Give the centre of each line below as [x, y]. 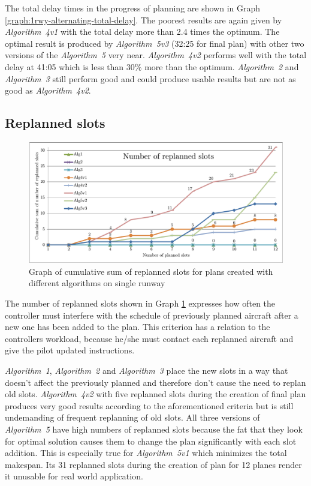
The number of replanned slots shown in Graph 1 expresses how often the [140, 303]
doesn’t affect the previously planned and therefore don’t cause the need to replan [155, 382]
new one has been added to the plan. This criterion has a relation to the [138, 327]
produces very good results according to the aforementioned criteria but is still [149, 405]
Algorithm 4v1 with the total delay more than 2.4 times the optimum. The [142, 31]
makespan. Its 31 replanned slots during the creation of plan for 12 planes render [153, 464]
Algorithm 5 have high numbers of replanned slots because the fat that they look [154, 429]
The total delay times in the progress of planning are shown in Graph [133, 8]
